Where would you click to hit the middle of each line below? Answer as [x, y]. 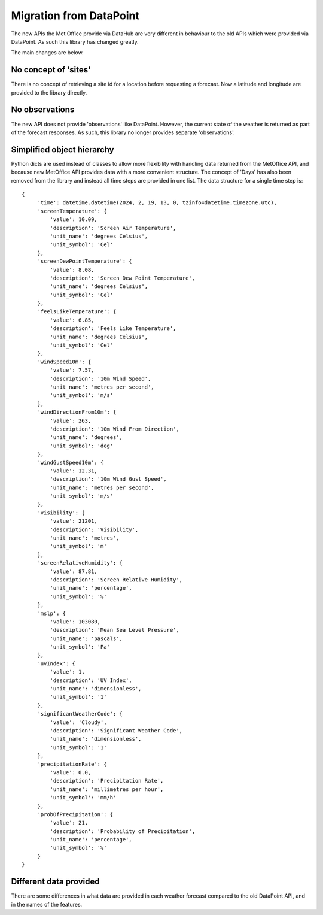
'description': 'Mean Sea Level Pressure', [115, 630]
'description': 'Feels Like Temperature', [113, 328]
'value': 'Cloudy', [78, 722]
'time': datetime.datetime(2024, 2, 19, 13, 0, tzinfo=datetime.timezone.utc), [157, 203]
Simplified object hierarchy [63, 149]
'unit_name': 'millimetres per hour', [107, 789]
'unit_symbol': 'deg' [82, 446]
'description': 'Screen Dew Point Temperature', [123, 278]
